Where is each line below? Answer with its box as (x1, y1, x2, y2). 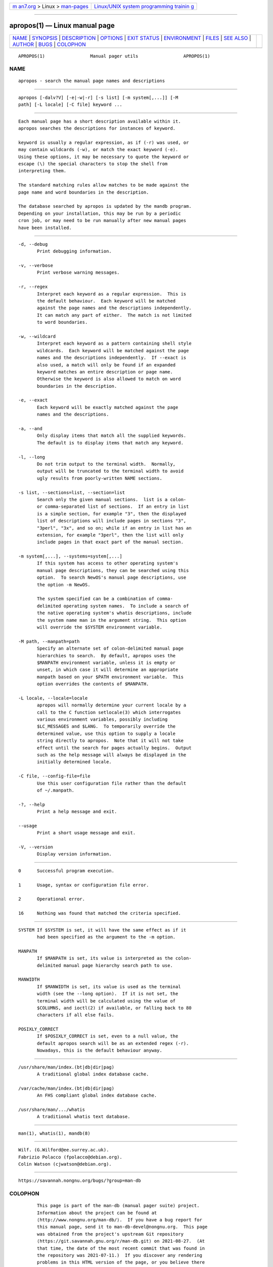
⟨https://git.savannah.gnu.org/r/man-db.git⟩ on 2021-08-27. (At (37, 1238, 205, 1244)
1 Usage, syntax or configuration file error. (18, 882, 149, 888)
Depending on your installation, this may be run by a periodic (18, 210, 181, 216)
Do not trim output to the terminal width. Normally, (37, 461, 176, 467)
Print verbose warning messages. (37, 270, 120, 276)
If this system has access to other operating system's (37, 561, 178, 566)
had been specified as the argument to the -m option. (37, 934, 176, 940)
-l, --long (18, 454, 45, 460)
